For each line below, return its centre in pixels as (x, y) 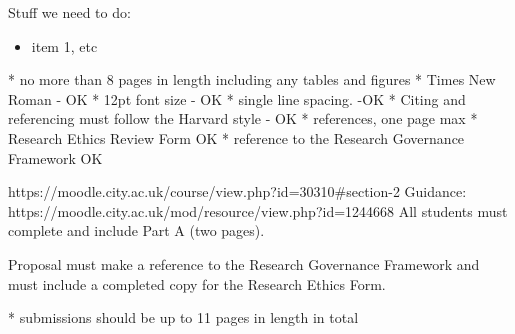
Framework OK (55, 157)
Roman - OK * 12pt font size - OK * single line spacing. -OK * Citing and (237, 98)
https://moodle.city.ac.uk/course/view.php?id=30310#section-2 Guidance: (237, 191)
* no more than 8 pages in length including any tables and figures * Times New (252, 79)
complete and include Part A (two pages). (136, 230)
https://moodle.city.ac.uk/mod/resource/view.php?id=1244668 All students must (258, 210)
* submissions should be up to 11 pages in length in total (183, 317)
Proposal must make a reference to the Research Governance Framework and (244, 263)
